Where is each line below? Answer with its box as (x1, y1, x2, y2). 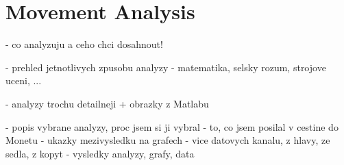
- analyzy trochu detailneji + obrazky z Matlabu (5, 96, 209, 110)
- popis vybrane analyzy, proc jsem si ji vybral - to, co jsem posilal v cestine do (5, 119, 339, 134)
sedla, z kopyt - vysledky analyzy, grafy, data (5, 146, 195, 160)
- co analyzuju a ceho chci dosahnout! (5, 37, 163, 51)
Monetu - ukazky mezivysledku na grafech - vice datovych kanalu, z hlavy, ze (5, 133, 330, 147)
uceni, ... (5, 73, 42, 88)
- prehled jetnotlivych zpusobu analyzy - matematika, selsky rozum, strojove (5, 60, 326, 74)
